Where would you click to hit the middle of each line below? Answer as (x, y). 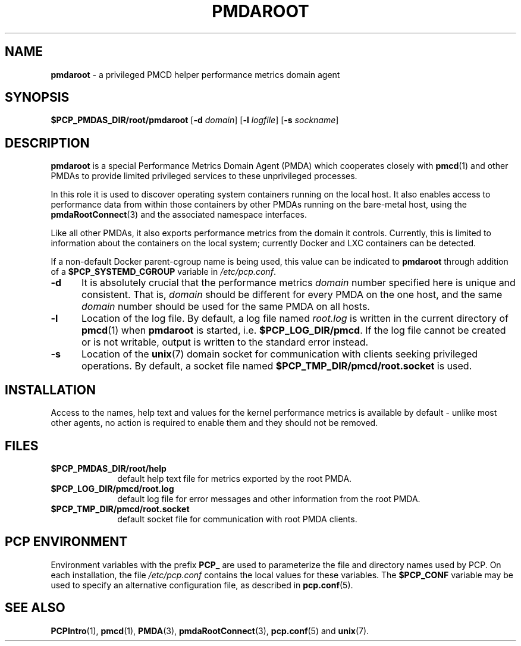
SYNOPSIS (37, 98)
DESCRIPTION (47, 143)
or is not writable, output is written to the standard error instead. (225, 342)
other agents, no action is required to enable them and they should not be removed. (214, 423)
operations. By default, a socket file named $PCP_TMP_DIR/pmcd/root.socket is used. (277, 366)
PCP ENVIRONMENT (66, 542)
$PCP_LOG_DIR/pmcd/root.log (112, 488)
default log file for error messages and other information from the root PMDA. (269, 498)
